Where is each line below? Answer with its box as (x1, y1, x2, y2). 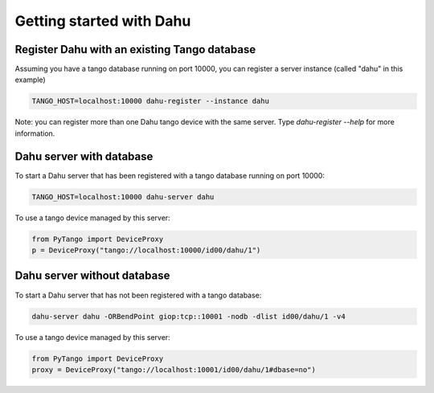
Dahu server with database (14, 149, 154, 163)
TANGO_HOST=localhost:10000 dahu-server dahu (31, 192, 215, 201)
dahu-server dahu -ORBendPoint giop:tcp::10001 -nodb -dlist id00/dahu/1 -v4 (31, 312, 346, 321)
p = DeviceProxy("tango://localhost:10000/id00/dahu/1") (31, 246, 261, 255)
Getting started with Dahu (14, 12, 191, 30)
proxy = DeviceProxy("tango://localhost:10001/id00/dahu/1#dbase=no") (31, 365, 317, 374)
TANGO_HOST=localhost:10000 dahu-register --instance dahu (31, 96, 269, 106)
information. (14, 129, 55, 138)
